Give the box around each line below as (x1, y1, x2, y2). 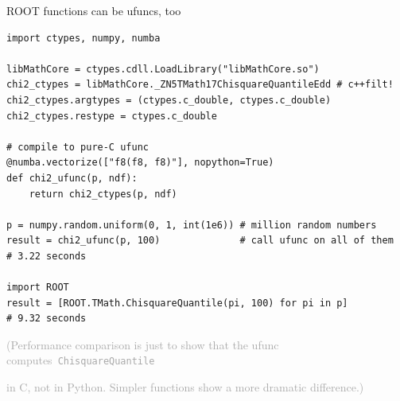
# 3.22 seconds (6, 250, 87, 262)
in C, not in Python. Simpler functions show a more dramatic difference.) (6, 379, 364, 395)
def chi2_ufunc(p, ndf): (6, 172, 138, 184)
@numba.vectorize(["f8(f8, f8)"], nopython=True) (6, 157, 274, 169)
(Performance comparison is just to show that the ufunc (6, 336, 279, 352)
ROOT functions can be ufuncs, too (6, 2, 181, 18)
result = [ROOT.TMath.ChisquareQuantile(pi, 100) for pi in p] (6, 297, 348, 309)
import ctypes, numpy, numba (6, 32, 161, 44)
